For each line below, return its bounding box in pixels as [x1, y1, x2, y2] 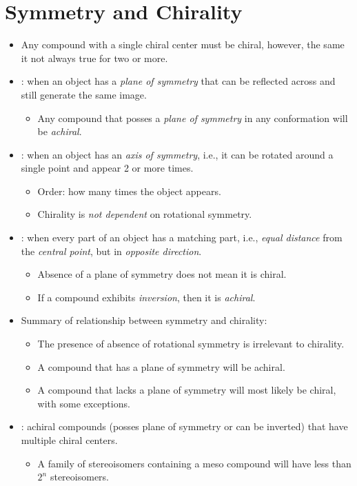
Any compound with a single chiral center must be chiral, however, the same [21, 37, 345, 52]
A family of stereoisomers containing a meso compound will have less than [37, 456, 351, 470]
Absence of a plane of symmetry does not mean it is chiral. [37, 267, 287, 281]
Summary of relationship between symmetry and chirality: [21, 313, 267, 327]
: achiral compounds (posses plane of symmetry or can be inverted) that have [21, 419, 348, 434]
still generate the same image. [21, 87, 147, 101]
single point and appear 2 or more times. [21, 161, 194, 175]
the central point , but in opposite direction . [21, 243, 202, 258]
